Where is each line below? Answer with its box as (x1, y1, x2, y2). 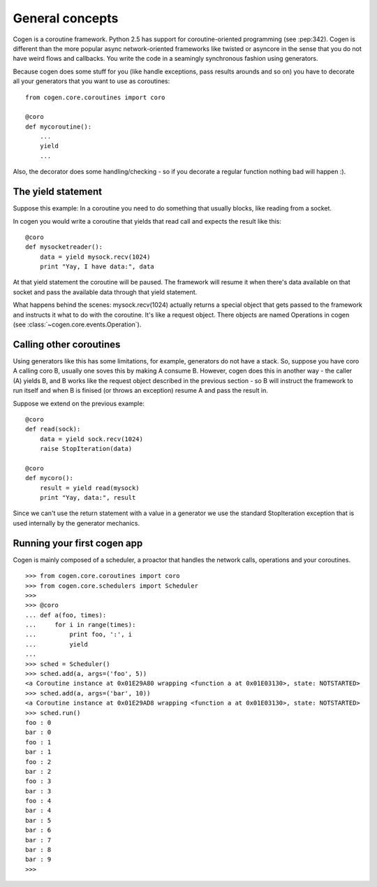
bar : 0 (25, 728, 52, 737)
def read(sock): (25, 425, 81, 433)
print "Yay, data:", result (39, 493, 136, 502)
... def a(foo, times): (25, 611, 107, 619)
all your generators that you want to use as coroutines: (13, 77, 170, 85)
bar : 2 (25, 767, 52, 775)
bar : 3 (25, 787, 52, 795)
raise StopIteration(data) (39, 445, 133, 453)
